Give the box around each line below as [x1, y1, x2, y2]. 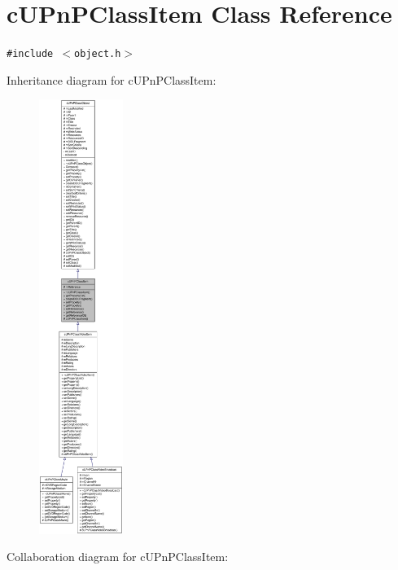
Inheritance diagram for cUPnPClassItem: [7, 71, 216, 88]
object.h [74, 48, 121, 60]
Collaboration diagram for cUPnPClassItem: [7, 548, 229, 565]
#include [7, 48, 54, 60]
